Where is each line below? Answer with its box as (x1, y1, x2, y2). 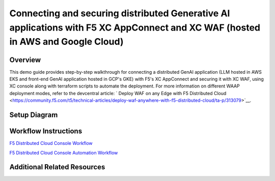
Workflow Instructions (9, 127, 82, 136)
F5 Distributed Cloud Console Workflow (9, 140, 93, 146)
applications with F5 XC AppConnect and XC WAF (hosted (9, 22, 261, 33)
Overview (9, 55, 41, 64)
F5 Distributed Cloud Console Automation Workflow (9, 149, 118, 156)
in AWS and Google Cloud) (9, 36, 124, 48)
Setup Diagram (9, 111, 58, 119)
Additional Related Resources (9, 163, 105, 171)
